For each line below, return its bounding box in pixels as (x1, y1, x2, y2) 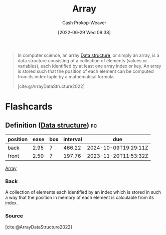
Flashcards (5, 101, 53, 112)
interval (63, 136, 82, 143)
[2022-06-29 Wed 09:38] (57, 29, 111, 35)
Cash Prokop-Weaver (62, 20, 107, 26)
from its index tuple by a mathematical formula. (17, 73, 115, 79)
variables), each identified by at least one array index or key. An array (17, 63, 161, 69)
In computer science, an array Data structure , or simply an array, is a (17, 52, 159, 58)
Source (5, 212, 24, 219)
